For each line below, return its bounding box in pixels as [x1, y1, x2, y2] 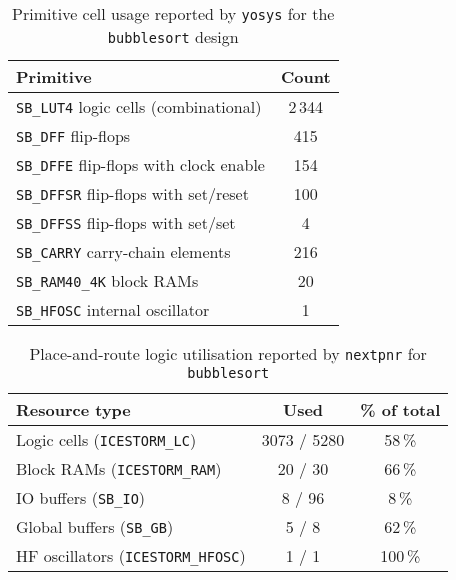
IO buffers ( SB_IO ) [16, 486, 146, 509]
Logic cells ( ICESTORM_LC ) [16, 428, 197, 451]
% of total [360, 398, 441, 421]
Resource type [16, 398, 131, 421]
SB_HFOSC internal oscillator [16, 298, 210, 321]
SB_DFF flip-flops [16, 124, 131, 147]
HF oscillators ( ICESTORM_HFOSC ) [16, 544, 246, 567]
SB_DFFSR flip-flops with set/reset [16, 182, 249, 205]
